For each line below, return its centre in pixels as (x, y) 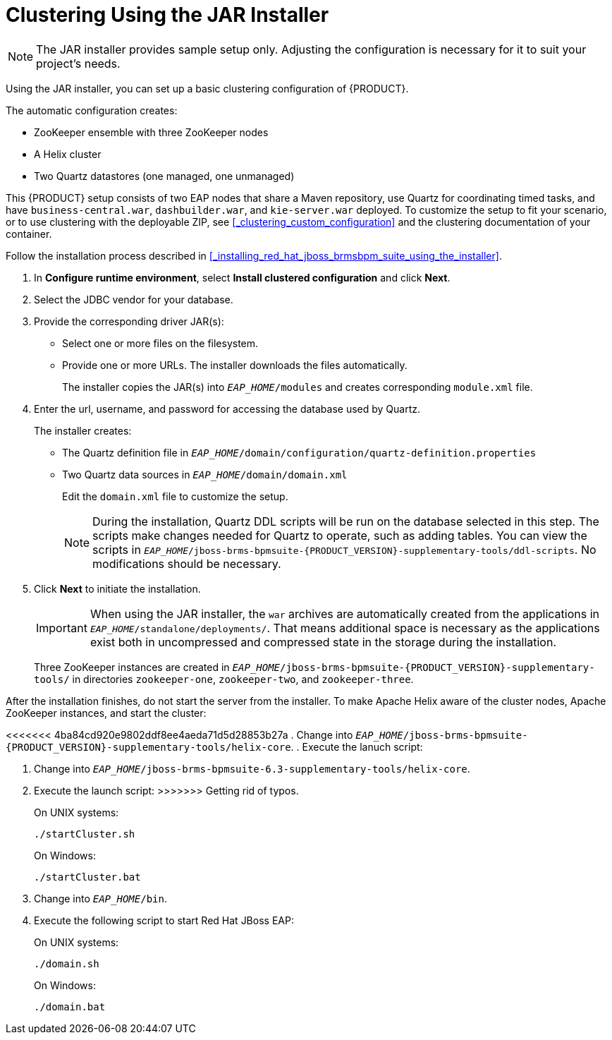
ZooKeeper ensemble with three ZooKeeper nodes (151, 132)
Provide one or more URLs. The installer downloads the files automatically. (235, 365)
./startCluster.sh (85, 834)
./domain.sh (67, 963)
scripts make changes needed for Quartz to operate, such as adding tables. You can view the (340, 535)
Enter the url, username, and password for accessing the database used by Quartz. (227, 409)
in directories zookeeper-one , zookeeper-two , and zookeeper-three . (243, 679)
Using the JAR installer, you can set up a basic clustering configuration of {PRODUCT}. (207, 88)
